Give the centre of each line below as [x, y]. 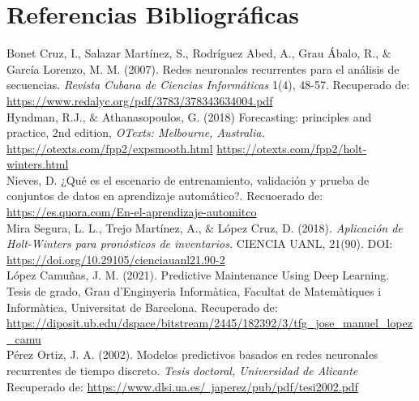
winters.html [38, 164]
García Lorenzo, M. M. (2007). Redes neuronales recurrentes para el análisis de [203, 68]
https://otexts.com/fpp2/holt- [292, 148]
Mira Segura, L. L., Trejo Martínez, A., [104, 227]
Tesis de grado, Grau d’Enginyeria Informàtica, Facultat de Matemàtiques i [194, 291]
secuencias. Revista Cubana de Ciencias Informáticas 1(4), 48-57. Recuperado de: [208, 85]
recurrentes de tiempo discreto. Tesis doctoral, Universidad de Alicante [182, 370]
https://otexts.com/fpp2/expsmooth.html [110, 148]
